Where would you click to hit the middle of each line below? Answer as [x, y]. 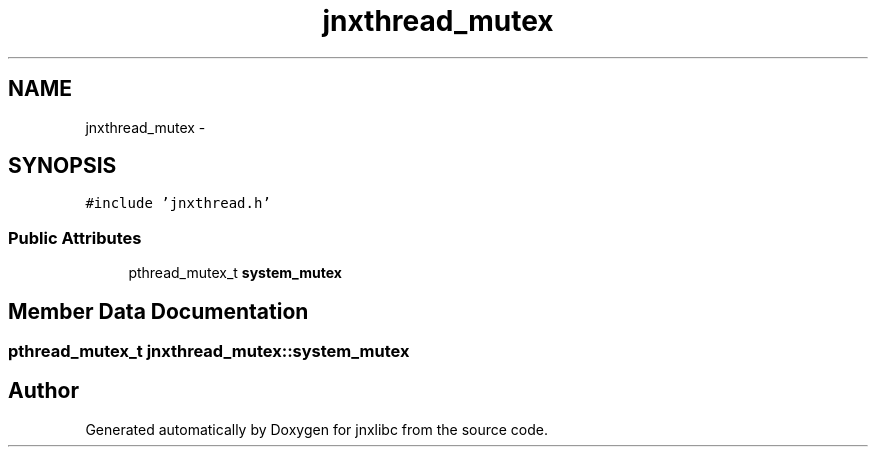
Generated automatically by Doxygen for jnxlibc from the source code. [316, 429]
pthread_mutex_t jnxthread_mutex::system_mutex [209, 351]
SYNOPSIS [62, 166]
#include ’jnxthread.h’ [178, 203]
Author [43, 391]
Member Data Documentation [158, 311]
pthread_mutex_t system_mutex [235, 273]
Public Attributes [75, 237]
